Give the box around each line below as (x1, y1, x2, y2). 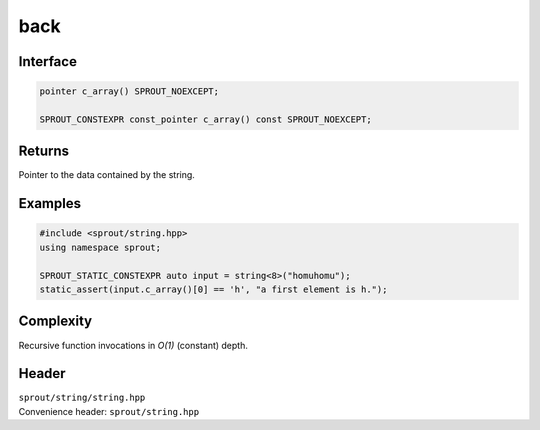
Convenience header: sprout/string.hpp (18, 405, 200, 417)
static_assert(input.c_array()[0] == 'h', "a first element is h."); (39, 284, 388, 295)
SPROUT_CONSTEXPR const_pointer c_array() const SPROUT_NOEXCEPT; (39, 113, 372, 125)
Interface (18, 53, 77, 70)
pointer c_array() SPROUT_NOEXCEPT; (39, 86, 220, 97)
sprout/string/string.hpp (18, 392, 146, 404)
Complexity (18, 313, 93, 330)
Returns (18, 143, 70, 160)
